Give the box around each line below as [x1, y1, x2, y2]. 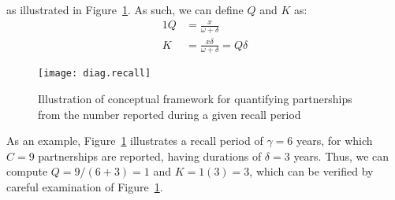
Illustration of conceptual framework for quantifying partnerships [38, 91, 352, 106]
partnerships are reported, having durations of [38, 147, 262, 164]
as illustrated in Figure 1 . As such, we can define [6, 2, 244, 17]
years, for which [296, 132, 373, 149]
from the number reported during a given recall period [38, 106, 301, 122]
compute [6, 163, 48, 180]
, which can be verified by [249, 163, 374, 180]
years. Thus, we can [293, 147, 389, 164]
